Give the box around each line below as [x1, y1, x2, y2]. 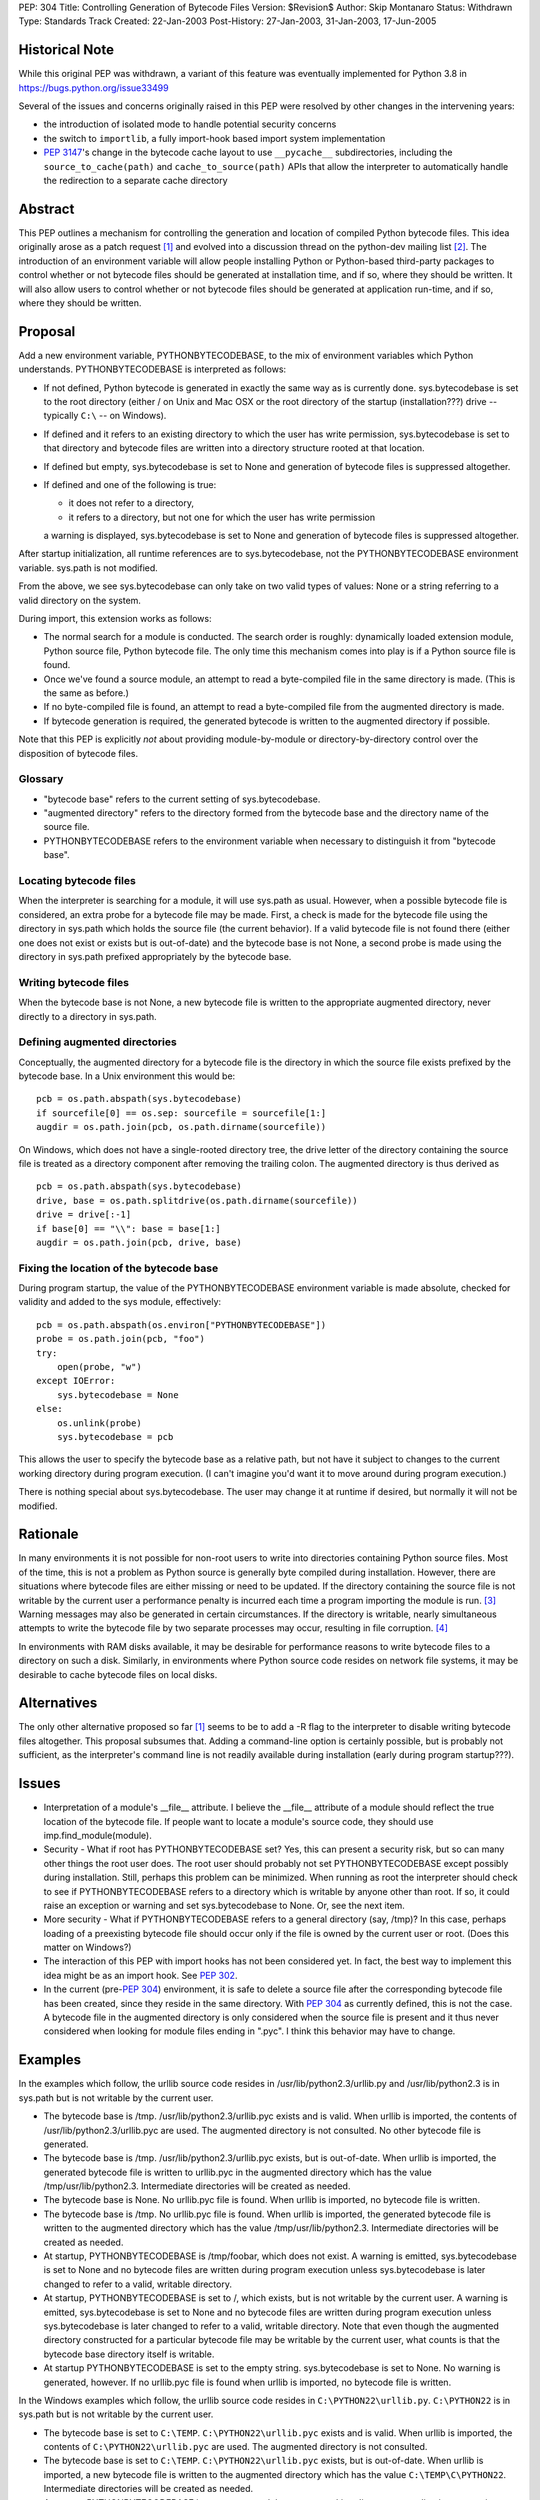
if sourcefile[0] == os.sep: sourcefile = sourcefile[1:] [36, 1107, 327, 1119]
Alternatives [18, 1695, 98, 1712]
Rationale [18, 1526, 79, 1543]
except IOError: [36, 1375, 116, 1387]
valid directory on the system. [18, 594, 142, 606]
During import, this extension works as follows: [18, 613, 212, 625]
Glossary [18, 772, 64, 786]
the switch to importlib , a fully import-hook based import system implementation [43, 132, 386, 144]
